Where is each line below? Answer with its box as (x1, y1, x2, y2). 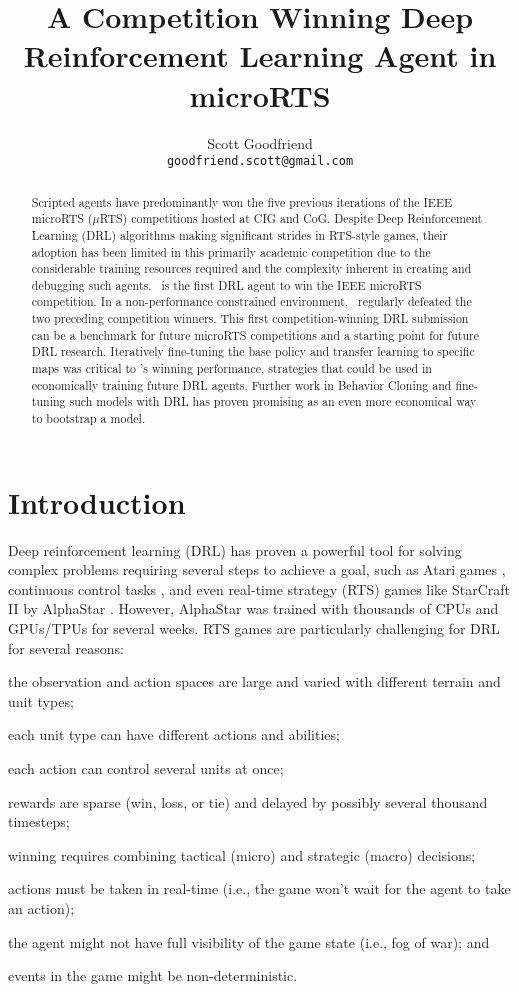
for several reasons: (8, 637, 124, 658)
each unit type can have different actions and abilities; (8, 724, 340, 745)
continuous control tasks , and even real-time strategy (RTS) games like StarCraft (8, 578, 511, 599)
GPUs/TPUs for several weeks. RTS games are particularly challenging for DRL (8, 618, 500, 639)
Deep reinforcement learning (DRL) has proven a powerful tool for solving (8, 539, 462, 560)
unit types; (8, 690, 74, 711)
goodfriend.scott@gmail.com (166, 154, 354, 169)
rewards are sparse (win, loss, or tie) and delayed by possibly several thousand (8, 791, 488, 812)
